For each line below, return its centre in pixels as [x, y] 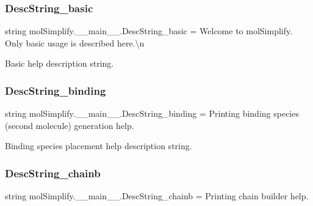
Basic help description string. [59, 63]
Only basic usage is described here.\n [75, 42]
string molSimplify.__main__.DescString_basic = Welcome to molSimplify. [149, 31]
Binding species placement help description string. [99, 146]
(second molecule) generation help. [70, 125]
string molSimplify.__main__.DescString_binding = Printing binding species [152, 113]
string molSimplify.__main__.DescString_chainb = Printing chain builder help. [157, 196]
